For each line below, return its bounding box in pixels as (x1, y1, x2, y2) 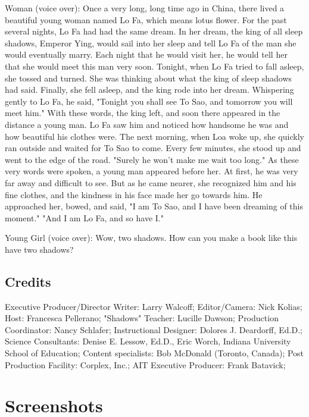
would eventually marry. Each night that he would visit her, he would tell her (5, 48, 288, 61)
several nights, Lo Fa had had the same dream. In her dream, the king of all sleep (5, 25, 303, 37)
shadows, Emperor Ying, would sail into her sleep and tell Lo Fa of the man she (5, 36, 296, 49)
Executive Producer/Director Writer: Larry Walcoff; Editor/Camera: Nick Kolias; (5, 300, 302, 312)
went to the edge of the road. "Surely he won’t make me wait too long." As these (5, 153, 299, 165)
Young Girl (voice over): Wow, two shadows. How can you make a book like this (5, 231, 298, 244)
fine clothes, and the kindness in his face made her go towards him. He (5, 188, 263, 200)
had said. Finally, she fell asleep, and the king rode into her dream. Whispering (5, 83, 294, 96)
